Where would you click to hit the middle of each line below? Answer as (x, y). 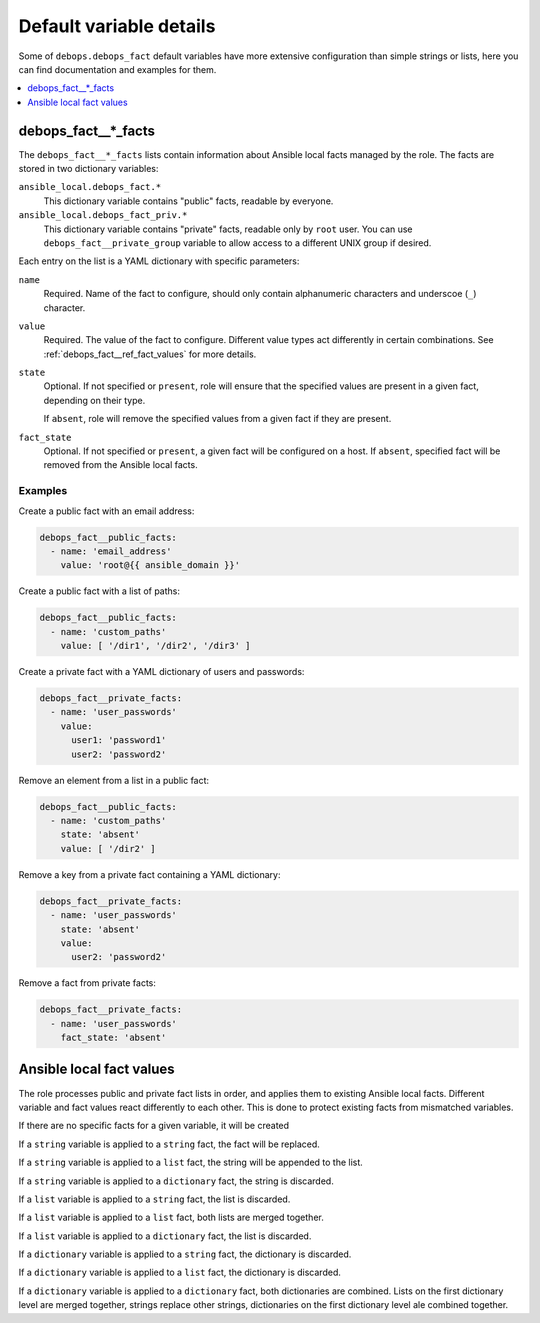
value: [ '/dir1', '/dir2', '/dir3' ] (155, 646)
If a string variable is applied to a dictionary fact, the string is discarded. (176, 1181)
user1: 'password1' (119, 740)
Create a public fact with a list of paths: (99, 591)
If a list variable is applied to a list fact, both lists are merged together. (171, 1217)
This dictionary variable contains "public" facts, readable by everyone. (188, 201)
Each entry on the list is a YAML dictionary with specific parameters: (159, 261)
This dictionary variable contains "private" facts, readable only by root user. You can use (228, 229)
